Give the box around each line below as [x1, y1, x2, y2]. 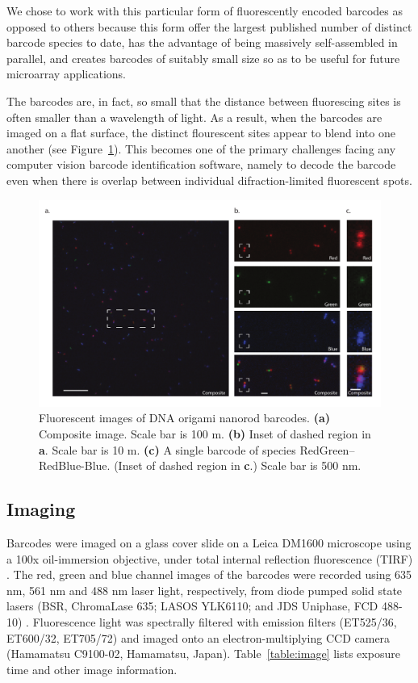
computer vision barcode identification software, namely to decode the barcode [6, 156, 396, 173]
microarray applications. [6, 65, 126, 82]
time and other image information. [6, 660, 178, 677]
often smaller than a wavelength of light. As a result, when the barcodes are [6, 108, 382, 125]
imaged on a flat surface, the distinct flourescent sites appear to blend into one [6, 124, 395, 141]
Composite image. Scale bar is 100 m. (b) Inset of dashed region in [39, 425, 371, 442]
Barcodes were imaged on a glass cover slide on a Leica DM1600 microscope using [6, 534, 412, 551]
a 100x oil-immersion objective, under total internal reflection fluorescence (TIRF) [6, 550, 413, 567]
